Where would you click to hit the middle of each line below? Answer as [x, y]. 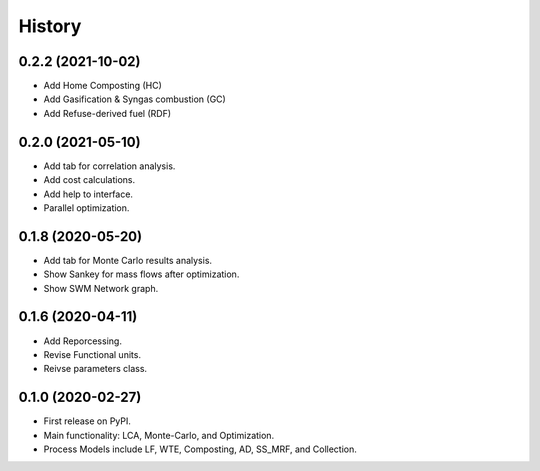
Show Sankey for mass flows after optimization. [141, 274]
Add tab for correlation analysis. [109, 166]
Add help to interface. [88, 194]
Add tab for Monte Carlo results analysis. [128, 260]
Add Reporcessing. [82, 341]
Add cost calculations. [89, 180]
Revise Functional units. [92, 354]
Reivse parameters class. [95, 369]
